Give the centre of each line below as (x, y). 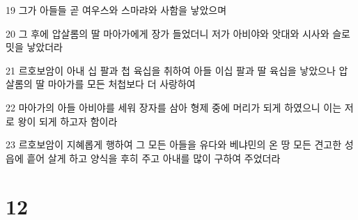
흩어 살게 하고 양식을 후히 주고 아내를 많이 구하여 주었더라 (154, 158)
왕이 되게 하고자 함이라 (68, 121)
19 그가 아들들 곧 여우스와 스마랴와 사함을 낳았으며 (116, 10)
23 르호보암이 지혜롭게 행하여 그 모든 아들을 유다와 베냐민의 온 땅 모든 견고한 (174, 144)
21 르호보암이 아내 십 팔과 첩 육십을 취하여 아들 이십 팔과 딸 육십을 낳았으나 (171, 70)
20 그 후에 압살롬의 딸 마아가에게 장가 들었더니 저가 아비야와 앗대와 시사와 (168, 33)
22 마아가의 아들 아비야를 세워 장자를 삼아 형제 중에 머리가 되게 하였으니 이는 (174, 107)
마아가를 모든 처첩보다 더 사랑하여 (122, 84)
